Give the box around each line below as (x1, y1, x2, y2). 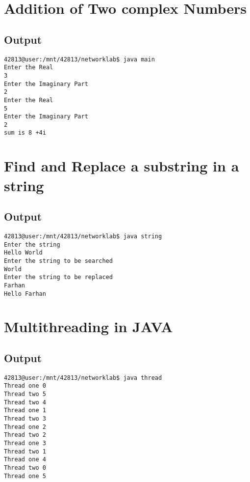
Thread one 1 (4, 407, 46, 414)
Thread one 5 (4, 472, 46, 480)
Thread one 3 (4, 439, 46, 447)
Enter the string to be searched (4, 257, 113, 264)
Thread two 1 (4, 448, 46, 455)
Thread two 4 (4, 398, 46, 406)
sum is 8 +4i (4, 129, 46, 137)
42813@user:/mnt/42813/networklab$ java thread (4, 374, 162, 381)
